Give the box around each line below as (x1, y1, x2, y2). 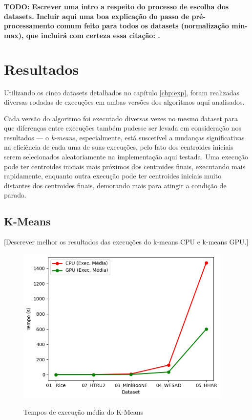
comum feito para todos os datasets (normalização (57, 21, 229, 31)
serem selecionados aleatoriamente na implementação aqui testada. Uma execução (4, 152, 249, 162)
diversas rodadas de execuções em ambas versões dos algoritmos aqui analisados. (4, 97, 245, 107)
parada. (4, 190, 26, 200)
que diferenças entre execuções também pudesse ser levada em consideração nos (4, 123, 241, 133)
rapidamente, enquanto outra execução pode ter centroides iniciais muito (4, 171, 222, 181)
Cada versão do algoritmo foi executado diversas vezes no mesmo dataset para (4, 113, 238, 123)
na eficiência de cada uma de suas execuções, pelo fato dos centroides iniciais (4, 142, 233, 152)
